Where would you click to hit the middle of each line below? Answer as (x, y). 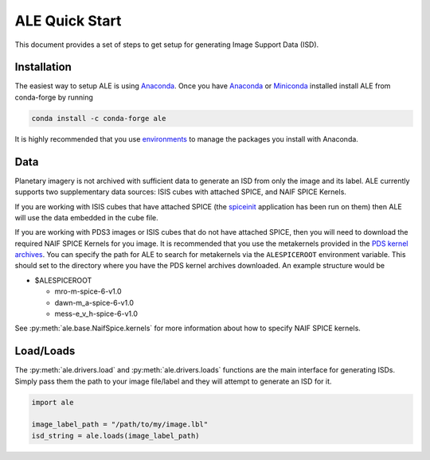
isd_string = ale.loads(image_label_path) (115, 435)
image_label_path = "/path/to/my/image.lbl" (120, 425)
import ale (53, 402)
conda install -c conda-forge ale (99, 118)
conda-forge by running (54, 97)
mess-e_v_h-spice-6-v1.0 (96, 314)
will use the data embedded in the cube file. (86, 217)
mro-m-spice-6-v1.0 (88, 291)
